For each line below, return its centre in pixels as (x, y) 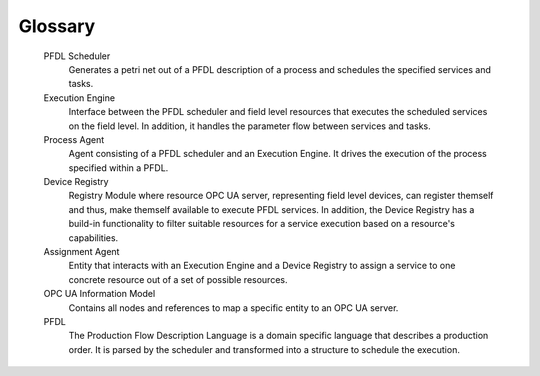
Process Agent (74, 139)
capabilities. (93, 237)
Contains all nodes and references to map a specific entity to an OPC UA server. (233, 307)
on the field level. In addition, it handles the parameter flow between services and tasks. (250, 126)
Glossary (57, 26)
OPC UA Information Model (99, 294)
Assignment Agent (81, 252)
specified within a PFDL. (118, 167)
